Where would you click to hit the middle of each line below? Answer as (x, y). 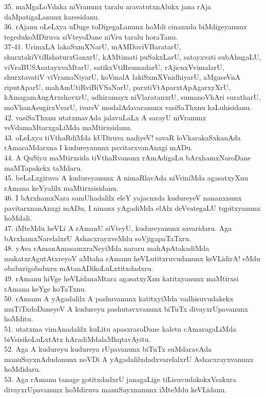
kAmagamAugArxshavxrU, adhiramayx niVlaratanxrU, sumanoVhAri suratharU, (132, 97)
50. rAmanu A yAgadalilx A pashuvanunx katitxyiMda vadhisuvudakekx (119, 298)
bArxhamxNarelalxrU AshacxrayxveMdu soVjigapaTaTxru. (98, 238)
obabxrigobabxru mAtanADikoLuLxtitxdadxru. (79, 268)
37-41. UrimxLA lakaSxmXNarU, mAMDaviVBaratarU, (93, 47)
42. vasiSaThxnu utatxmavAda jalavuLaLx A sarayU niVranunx (105, 117)
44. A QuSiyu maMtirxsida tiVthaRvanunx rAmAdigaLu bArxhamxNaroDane (128, 157)
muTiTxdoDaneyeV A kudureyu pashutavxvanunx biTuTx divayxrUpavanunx (126, 308)
